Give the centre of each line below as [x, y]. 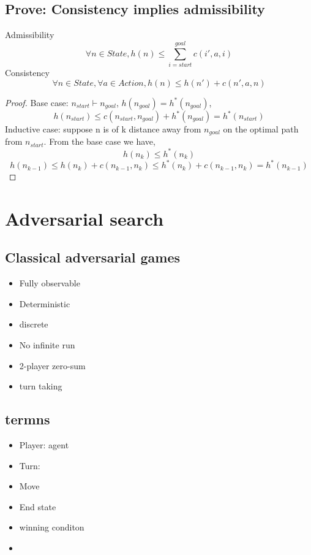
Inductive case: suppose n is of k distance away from [103, 129]
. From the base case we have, [99, 141]
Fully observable [50, 283]
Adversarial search [84, 218]
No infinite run [47, 345]
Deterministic [45, 303]
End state [38, 506]
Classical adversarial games [93, 257]
